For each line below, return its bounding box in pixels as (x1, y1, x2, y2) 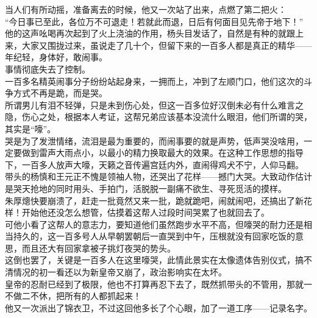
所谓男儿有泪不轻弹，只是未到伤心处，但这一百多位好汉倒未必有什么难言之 (5, 98, 304, 111)
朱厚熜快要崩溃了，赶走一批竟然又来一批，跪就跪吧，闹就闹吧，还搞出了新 (5, 194, 304, 207)
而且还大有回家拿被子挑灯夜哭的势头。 (21, 241, 176, 254)
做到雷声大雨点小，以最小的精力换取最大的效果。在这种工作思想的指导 (21, 146, 304, 159)
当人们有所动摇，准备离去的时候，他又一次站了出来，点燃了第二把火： (5, 3, 287, 15)
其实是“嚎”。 (5, 122, 56, 135)
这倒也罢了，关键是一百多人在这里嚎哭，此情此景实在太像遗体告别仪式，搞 (5, 253, 304, 266)
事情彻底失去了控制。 (5, 62, 90, 75)
